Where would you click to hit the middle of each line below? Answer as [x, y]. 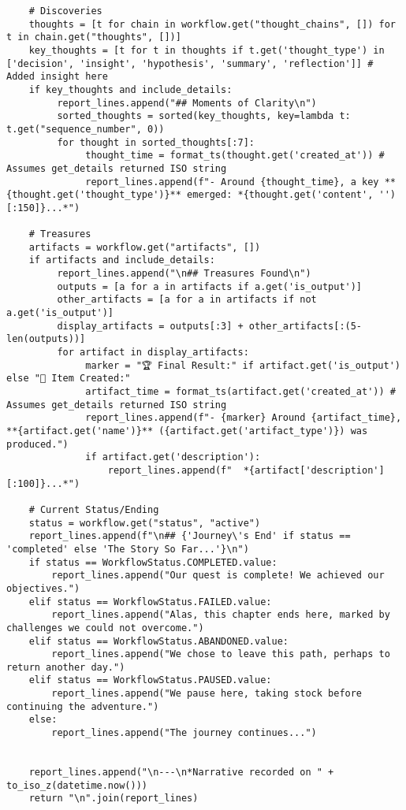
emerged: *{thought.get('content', [280, 195]
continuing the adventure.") [83, 706]
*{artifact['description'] [314, 470]
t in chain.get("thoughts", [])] [94, 37]
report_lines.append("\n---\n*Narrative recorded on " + [181, 773]
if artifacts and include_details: [122, 260]
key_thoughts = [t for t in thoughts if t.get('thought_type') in [207, 50]
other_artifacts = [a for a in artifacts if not [187, 300]
